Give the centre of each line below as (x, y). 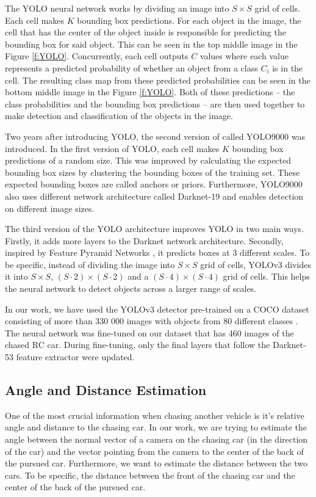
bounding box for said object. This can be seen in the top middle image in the (151, 44)
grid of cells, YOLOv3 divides (256, 264)
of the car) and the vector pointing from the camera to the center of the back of (154, 451)
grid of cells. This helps (266, 276)
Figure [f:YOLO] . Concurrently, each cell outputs (97, 56)
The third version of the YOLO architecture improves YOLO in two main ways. (155, 229)
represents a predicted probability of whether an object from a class (131, 67)
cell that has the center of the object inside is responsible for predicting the (145, 32)
